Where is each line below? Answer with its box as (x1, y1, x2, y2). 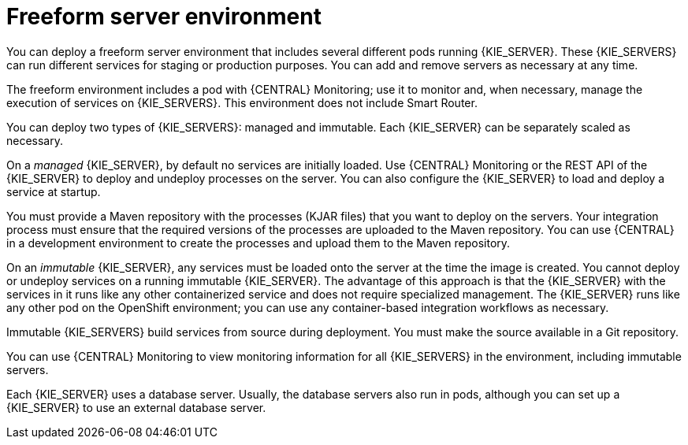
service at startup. (6, 184, 101, 198)
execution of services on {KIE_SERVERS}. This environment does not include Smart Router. (6, 95, 478, 109)
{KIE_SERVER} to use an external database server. (6, 400, 266, 414)
